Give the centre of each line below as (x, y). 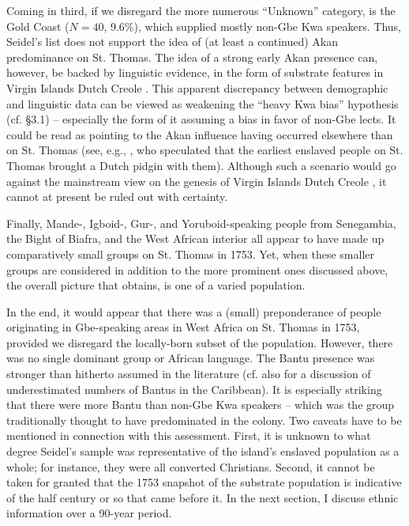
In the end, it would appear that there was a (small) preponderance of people (194, 311)
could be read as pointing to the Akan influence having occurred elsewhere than (200, 134)
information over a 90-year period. (89, 513)
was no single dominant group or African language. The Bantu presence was (191, 358)
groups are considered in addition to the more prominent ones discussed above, (197, 269)
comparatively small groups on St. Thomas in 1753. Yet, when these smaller (190, 254)
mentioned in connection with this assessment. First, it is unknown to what (189, 435)
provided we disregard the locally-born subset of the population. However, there (200, 342)
